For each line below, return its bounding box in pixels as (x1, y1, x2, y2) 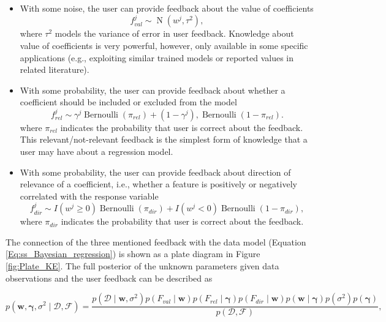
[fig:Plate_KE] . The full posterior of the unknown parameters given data (6, 259, 279, 272)
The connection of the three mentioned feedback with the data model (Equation (6, 235, 306, 248)
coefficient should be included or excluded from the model (20, 95, 237, 108)
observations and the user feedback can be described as (6, 271, 213, 284)
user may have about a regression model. (20, 144, 173, 157)
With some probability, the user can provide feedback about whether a (20, 83, 286, 96)
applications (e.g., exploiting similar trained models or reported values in (20, 51, 294, 64)
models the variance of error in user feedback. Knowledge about (55, 27, 294, 40)
